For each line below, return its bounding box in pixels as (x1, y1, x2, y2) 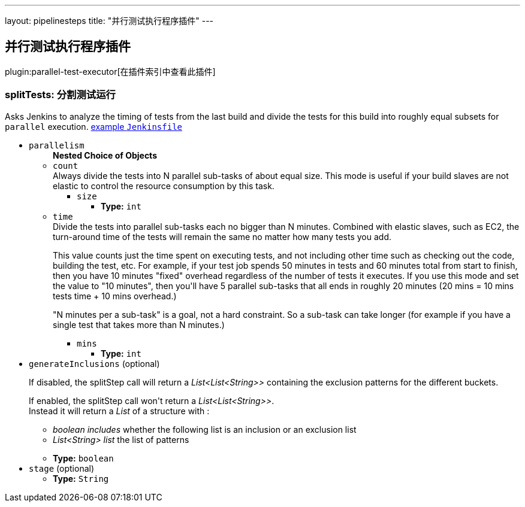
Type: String (53, 473, 109, 484)
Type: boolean (53, 453, 114, 463)
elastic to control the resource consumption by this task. (53, 180, 274, 191)
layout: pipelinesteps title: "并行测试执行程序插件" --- (5, 16, 214, 26)
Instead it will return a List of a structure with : (29, 405, 210, 416)
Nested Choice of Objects (53, 150, 157, 160)
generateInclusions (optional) (29, 358, 160, 369)
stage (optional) (29, 463, 95, 473)
